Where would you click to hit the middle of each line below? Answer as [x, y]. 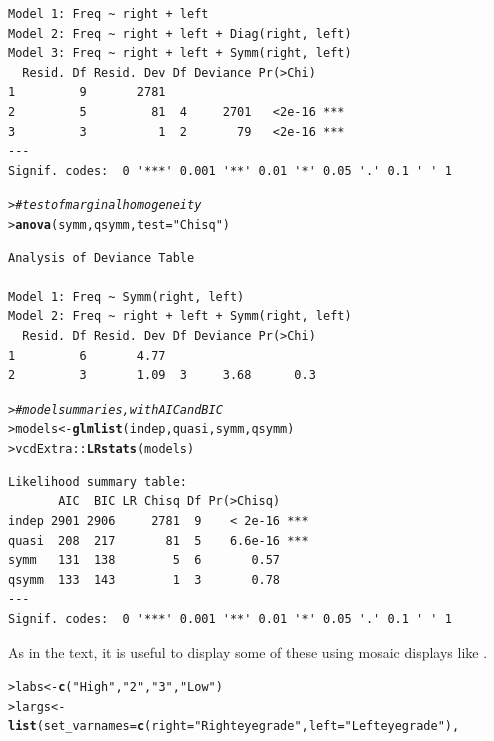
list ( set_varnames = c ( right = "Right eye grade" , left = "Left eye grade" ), [234, 726]
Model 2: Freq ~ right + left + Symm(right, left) [180, 316]
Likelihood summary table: [97, 481]
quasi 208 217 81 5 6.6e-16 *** [158, 540]
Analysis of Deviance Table [101, 257]
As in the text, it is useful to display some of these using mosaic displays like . [248, 651]
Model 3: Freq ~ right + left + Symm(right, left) [180, 53]
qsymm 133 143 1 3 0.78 [144, 579]
